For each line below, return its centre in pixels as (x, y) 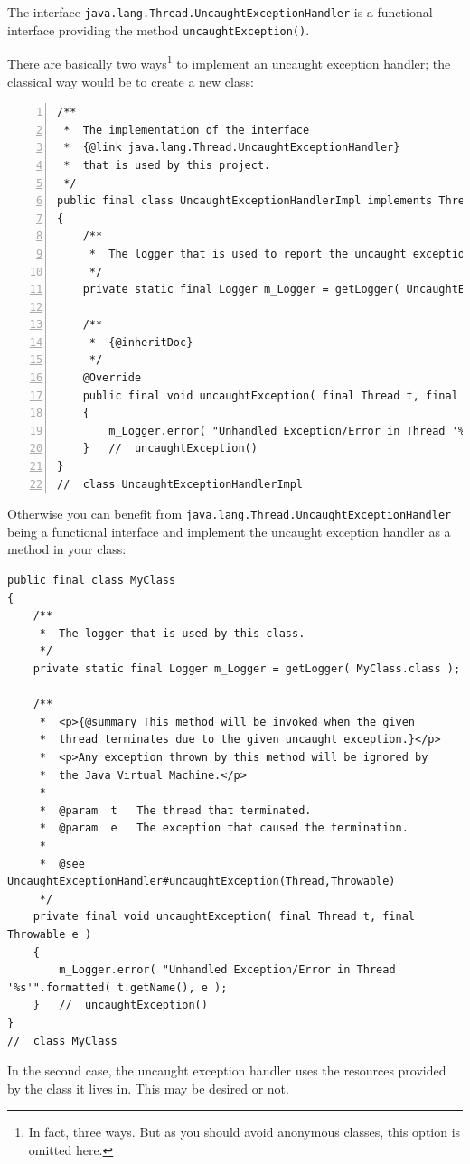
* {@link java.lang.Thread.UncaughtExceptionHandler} (232, 148)
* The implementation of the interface (187, 130)
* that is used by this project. (167, 165)
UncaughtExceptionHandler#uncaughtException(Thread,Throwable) (202, 882)
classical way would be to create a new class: (131, 81)
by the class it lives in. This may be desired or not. (148, 1088)
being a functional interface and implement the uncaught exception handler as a (229, 531)
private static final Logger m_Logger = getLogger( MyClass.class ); (247, 669)
